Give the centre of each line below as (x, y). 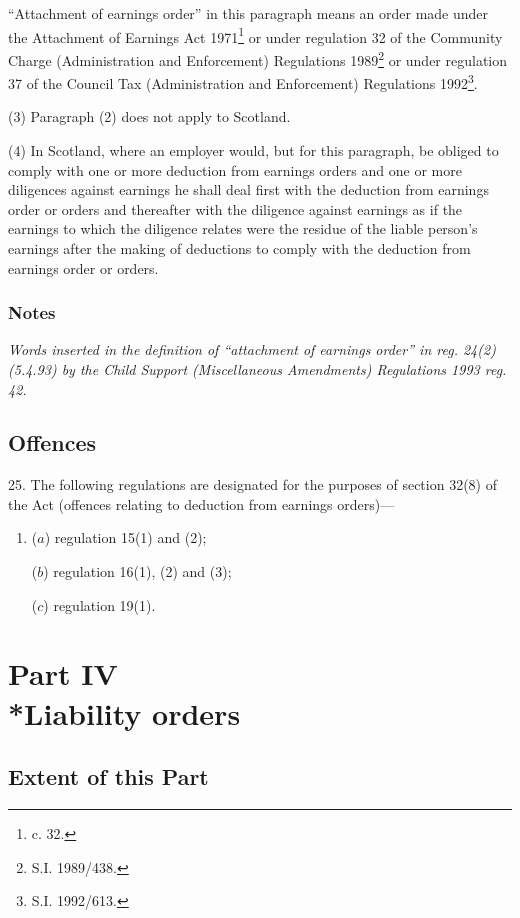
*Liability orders (124, 712)
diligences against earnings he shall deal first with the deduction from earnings (248, 189)
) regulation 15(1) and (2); (125, 537)
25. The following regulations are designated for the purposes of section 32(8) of (252, 484)
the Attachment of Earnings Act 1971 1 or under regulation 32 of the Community (255, 35)
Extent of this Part (108, 776)
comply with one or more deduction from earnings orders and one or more (235, 169)
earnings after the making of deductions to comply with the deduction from (239, 247)
